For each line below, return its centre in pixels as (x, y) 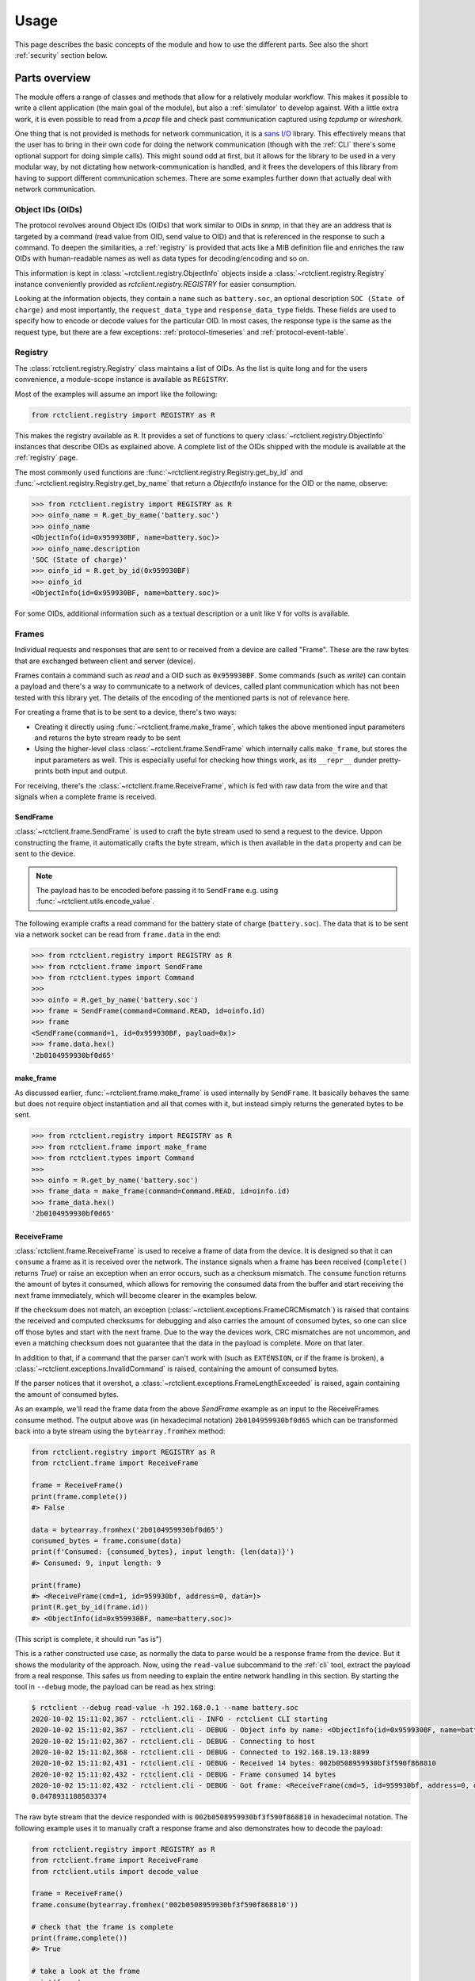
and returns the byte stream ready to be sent (108, 738)
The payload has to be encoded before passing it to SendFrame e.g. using (157, 890)
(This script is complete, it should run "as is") (88, 1639)
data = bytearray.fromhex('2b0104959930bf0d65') (127, 1530)
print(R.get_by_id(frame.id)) (90, 1607)
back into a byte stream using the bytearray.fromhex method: (120, 1431)
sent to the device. (45, 854)
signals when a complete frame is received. (85, 797)
